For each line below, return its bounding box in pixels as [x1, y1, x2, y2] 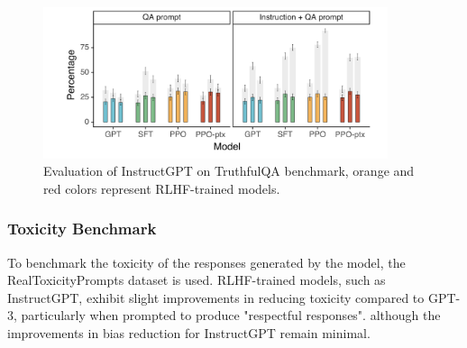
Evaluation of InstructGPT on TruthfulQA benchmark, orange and [43, 161, 415, 180]
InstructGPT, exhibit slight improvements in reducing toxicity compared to [7, 288, 425, 307]
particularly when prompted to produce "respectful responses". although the [21, 306, 441, 325]
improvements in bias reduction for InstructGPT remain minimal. [7, 324, 371, 343]
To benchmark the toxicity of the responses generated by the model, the [7, 252, 406, 271]
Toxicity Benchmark [7, 217, 157, 240]
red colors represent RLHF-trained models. [43, 179, 280, 197]
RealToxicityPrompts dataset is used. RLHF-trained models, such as [7, 270, 386, 289]
